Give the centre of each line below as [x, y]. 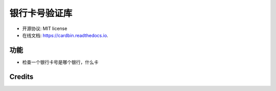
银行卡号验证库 [41, 13]
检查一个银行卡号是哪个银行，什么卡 [60, 62]
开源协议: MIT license [45, 28]
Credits [21, 77]
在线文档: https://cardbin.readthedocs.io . [65, 35]
